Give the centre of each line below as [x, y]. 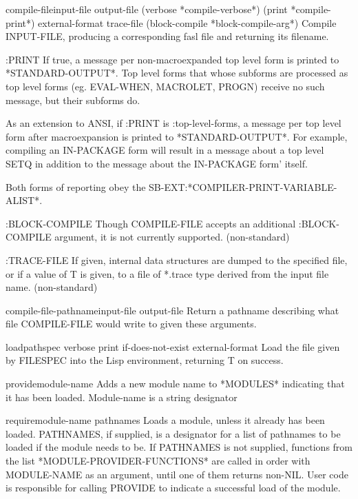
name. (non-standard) [52, 287]
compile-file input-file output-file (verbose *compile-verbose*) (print [147, 9]
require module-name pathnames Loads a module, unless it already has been [165, 420]
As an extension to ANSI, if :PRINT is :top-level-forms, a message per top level [173, 123]
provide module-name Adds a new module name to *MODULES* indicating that [175, 384]
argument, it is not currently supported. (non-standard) [172, 237]
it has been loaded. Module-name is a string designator [122, 397]
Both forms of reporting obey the [76, 186]
